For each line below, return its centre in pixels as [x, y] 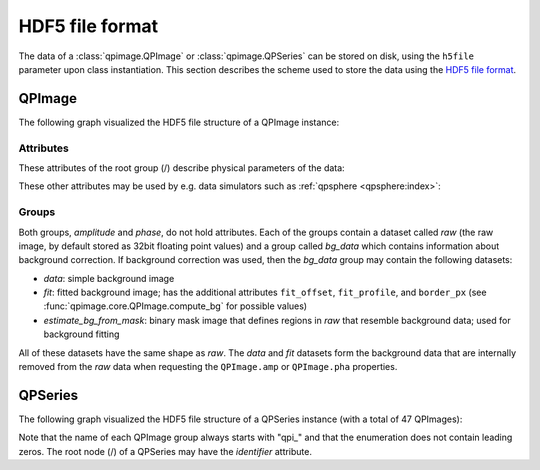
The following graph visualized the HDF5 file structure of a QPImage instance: [179, 122]
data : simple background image [109, 278]
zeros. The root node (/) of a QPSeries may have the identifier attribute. [165, 451]
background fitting [81, 334]
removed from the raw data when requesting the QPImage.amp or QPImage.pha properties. [208, 367]
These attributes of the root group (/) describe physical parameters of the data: [181, 167]
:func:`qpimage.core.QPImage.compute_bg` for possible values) [175, 306]
